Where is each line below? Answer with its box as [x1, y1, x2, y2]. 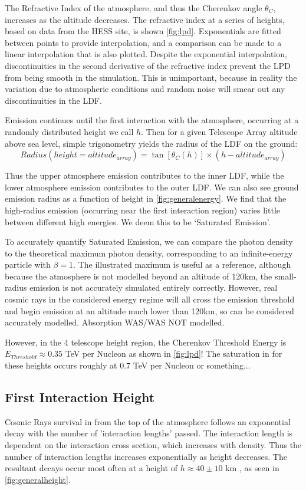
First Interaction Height [5, 388, 155, 406]
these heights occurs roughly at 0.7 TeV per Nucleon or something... [5, 359, 251, 371]
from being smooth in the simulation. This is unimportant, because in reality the [5, 71, 297, 83]
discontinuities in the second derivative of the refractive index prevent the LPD [5, 59, 291, 71]
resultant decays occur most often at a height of [5, 462, 178, 474]
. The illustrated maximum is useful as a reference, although [73, 258, 291, 271]
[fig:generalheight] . [5, 473, 71, 485]
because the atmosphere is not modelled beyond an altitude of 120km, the [5, 269, 272, 282]
